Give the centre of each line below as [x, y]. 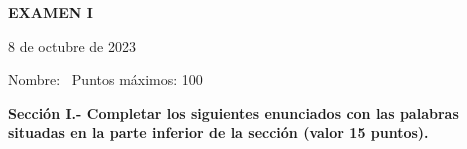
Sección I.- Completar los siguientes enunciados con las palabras [233, 112]
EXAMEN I [50, 12]
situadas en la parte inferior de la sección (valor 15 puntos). [218, 132]
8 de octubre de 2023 [72, 45]
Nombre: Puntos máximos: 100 [105, 79]
